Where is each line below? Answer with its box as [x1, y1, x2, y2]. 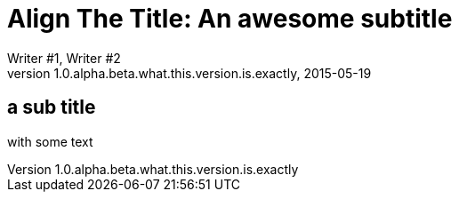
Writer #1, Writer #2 [7, 50, 121, 66]
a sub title [7, 96, 96, 119]
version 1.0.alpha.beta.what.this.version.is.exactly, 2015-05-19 [7, 65, 372, 81]
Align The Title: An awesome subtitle [7, 4, 453, 34]
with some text [7, 133, 93, 149]
